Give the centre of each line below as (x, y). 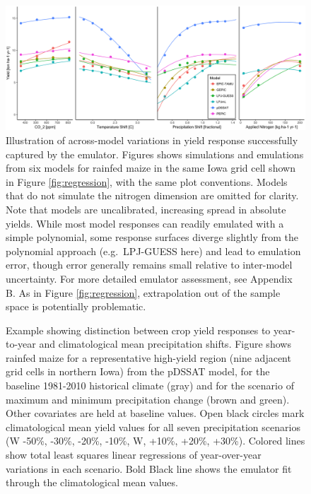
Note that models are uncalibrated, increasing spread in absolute (146, 209)
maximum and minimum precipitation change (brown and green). (148, 399)
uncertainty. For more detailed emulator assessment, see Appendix (149, 278)
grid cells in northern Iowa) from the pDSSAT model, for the (138, 371)
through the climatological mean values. (92, 482)
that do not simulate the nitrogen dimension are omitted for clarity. (152, 195)
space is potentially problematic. (76, 306)
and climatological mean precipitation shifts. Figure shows (165, 344)
